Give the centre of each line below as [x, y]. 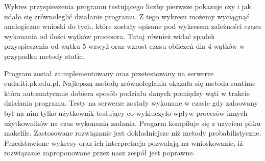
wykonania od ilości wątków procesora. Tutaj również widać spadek [110, 36]
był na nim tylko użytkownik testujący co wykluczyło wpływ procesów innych [126, 112]
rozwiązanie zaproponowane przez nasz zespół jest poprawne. [100, 153]
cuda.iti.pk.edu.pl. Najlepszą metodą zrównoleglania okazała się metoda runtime [130, 83]
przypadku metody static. [44, 56]
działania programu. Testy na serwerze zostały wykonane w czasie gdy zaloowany [131, 103]
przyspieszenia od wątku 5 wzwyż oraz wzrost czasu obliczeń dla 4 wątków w [125, 46]
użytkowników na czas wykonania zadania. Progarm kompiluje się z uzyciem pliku [132, 123]
